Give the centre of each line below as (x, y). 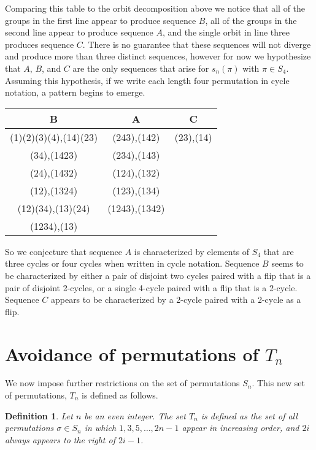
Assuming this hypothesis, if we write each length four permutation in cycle (147, 80)
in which (100, 428)
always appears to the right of (60, 439)
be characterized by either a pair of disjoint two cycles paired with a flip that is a (158, 275)
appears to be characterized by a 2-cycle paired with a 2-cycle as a (176, 299)
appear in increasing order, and (241, 428)
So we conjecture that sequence (64, 251)
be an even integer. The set (135, 415)
